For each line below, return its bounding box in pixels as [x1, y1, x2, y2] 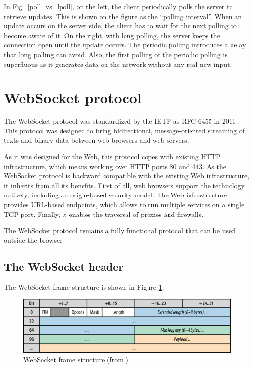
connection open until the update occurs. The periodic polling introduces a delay [4, 40, 246, 50]
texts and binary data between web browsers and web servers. [4, 135, 189, 145]
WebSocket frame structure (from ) [23, 354, 128, 365]
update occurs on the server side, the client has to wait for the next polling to [4, 21, 237, 31]
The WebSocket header [4, 259, 124, 274]
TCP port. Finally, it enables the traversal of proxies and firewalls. [4, 209, 204, 219]
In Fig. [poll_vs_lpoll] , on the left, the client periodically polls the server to [4, 1, 233, 11]
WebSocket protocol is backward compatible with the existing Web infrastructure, [4, 171, 250, 181]
